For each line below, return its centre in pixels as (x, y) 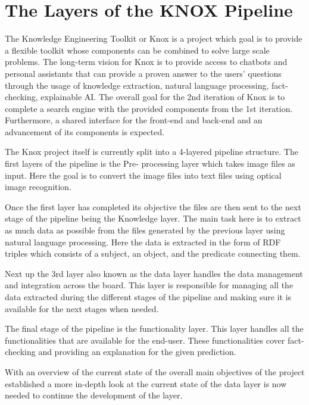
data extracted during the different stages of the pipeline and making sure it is (148, 297)
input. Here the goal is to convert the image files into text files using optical (143, 175)
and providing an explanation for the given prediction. (137, 352)
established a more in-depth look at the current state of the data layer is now (146, 383)
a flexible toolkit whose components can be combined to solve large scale (137, 50)
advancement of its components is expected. (85, 131)
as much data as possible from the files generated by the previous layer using (145, 230)
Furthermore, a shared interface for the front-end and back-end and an (134, 120)
